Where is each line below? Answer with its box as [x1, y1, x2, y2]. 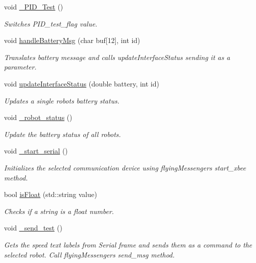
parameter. [4, 61, 37, 72]
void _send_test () [4, 222, 62, 233]
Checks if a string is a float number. [4, 205, 114, 216]
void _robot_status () [4, 112, 72, 122]
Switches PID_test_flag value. [4, 18, 97, 28]
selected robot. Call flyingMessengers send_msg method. [4, 249, 175, 259]
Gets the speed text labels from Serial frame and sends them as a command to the [4, 239, 252, 249]
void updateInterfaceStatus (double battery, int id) [4, 78, 159, 88]
